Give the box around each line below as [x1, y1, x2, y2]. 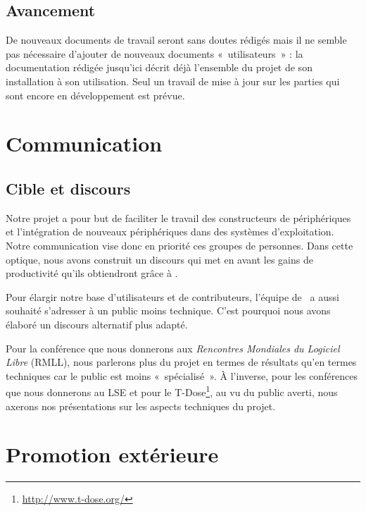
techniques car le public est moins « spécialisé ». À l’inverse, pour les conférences [6, 368, 358, 383]
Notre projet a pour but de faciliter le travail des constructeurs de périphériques [6, 210, 351, 225]
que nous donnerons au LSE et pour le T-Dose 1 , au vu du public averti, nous [6, 383, 338, 399]
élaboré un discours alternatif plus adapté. [6, 316, 188, 331]
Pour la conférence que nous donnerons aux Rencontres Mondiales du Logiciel [6, 340, 340, 355]
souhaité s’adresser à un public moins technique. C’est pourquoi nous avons [6, 303, 331, 318]
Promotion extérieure [6, 440, 219, 469]
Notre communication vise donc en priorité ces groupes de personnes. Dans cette [6, 238, 353, 252]
